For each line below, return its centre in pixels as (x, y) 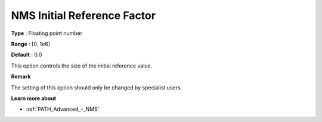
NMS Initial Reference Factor (83, 15)
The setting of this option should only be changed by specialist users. (97, 87)
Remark (21, 76)
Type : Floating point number (47, 33)
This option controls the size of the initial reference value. (82, 66)
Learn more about (34, 98)
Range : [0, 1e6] (31, 44)
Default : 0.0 (27, 55)
